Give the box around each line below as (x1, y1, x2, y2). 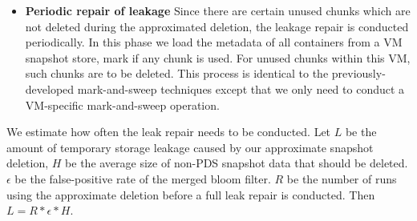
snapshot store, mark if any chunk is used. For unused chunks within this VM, (25, 49, 411, 66)
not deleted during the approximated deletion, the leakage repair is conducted (25, 18, 409, 34)
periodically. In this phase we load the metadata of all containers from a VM (25, 34, 403, 50)
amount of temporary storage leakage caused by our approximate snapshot (6, 139, 374, 155)
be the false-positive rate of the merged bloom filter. (14, 170, 271, 187)
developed (25, 80, 75, 97)
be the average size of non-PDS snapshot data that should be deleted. (65, 155, 408, 171)
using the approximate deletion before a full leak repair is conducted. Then (6, 186, 375, 203)
